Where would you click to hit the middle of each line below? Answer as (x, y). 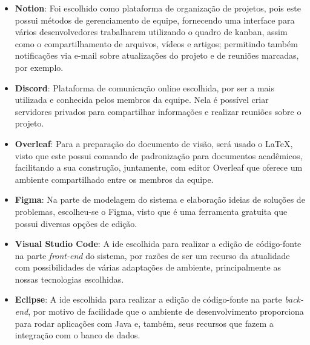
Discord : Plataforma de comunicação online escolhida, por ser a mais (145, 87)
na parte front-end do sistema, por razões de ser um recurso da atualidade (152, 255)
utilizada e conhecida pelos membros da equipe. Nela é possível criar (142, 100)
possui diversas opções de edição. (76, 223)
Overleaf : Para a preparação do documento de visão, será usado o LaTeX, (154, 143)
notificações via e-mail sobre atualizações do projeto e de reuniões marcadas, (157, 55)
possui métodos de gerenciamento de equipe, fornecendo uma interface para (155, 20)
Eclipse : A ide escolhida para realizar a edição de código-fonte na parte (148, 299)
